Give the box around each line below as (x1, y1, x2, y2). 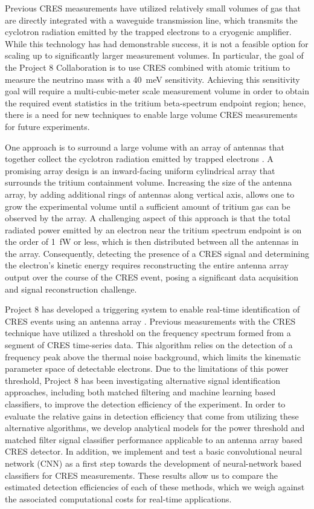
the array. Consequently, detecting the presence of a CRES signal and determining (5, 247, 310, 259)
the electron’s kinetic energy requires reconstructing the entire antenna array (5, 259, 289, 271)
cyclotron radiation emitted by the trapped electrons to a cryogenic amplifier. (5, 25, 292, 38)
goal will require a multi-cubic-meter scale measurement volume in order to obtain (5, 85, 309, 97)
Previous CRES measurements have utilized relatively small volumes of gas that (5, 2, 301, 14)
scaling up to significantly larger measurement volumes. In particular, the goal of (5, 49, 304, 62)
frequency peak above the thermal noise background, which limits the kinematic (5, 350, 301, 363)
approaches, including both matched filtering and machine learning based (5, 386, 276, 398)
